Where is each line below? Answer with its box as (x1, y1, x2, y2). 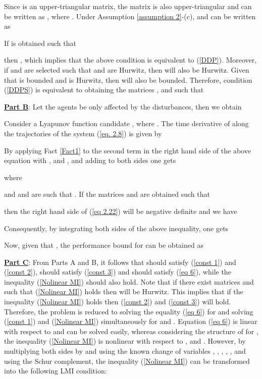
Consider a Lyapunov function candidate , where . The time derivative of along (4, 118, 249, 129)
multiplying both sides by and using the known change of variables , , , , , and (4, 346, 246, 356)
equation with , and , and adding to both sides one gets (4, 155, 176, 166)
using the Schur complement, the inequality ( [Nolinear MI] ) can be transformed (4, 355, 250, 366)
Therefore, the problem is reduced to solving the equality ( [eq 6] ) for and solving (4, 306, 253, 316)
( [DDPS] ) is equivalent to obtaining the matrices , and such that (4, 84, 204, 95)
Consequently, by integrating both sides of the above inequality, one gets (4, 223, 229, 233)
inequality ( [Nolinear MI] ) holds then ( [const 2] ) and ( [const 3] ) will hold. (4, 296, 231, 307)
